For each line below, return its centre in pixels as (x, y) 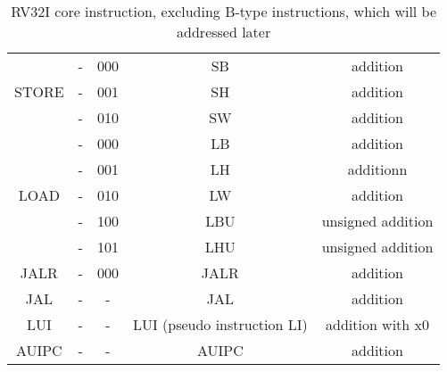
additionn (377, 169)
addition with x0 (377, 324)
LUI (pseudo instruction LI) (220, 324)
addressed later (224, 32)
